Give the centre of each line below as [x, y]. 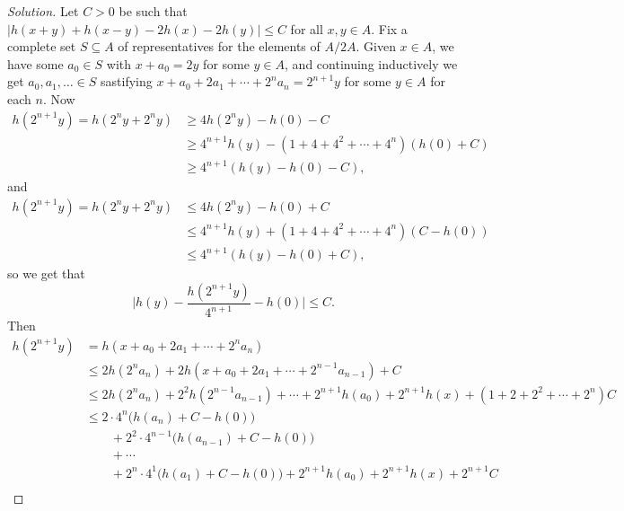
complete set [42, 46]
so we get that [46, 273]
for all [307, 28]
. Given [376, 46]
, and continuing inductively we [371, 63]
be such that [153, 11]
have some [35, 63]
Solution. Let [43, 11]
